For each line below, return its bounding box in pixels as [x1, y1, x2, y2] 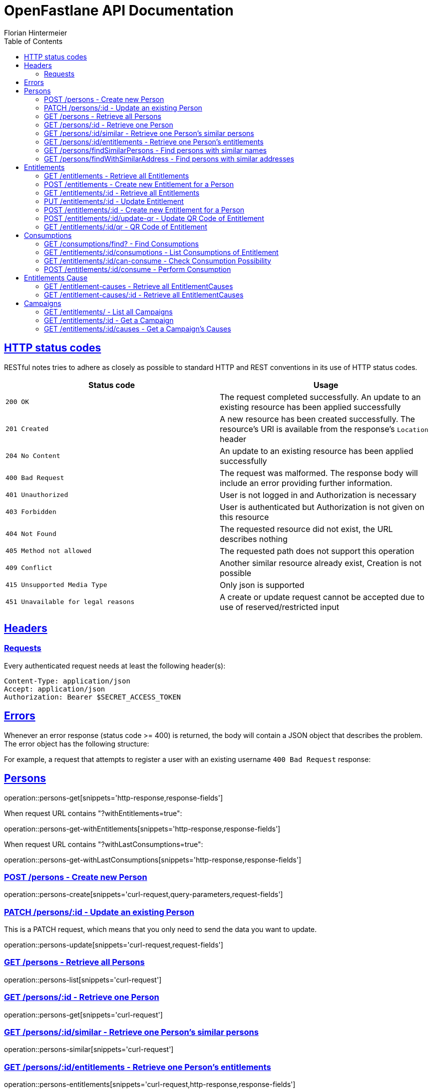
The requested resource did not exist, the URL [220, 523, 393, 534]
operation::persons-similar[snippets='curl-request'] [4, 1045, 174, 1054]
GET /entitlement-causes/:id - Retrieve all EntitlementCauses [44, 290, 244, 299]
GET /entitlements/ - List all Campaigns [44, 307, 173, 316]
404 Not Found [5, 530, 56, 538]
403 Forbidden [5, 508, 56, 516]
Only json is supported [220, 579, 305, 590]
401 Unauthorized [5, 491, 68, 499]
